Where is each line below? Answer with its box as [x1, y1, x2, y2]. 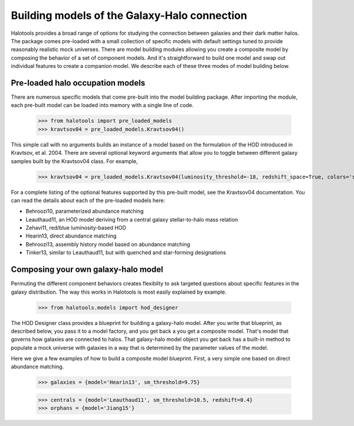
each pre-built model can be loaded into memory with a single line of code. [11, 102, 194, 109]
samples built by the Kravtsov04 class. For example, [11, 157, 138, 165]
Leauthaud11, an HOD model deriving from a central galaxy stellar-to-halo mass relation [25, 216, 238, 223]
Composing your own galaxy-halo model [11, 265, 163, 275]
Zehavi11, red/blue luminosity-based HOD [25, 225, 126, 232]
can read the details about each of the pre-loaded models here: [11, 197, 165, 204]
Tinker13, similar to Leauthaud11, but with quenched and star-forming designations [25, 249, 227, 256]
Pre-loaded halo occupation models [11, 77, 146, 88]
